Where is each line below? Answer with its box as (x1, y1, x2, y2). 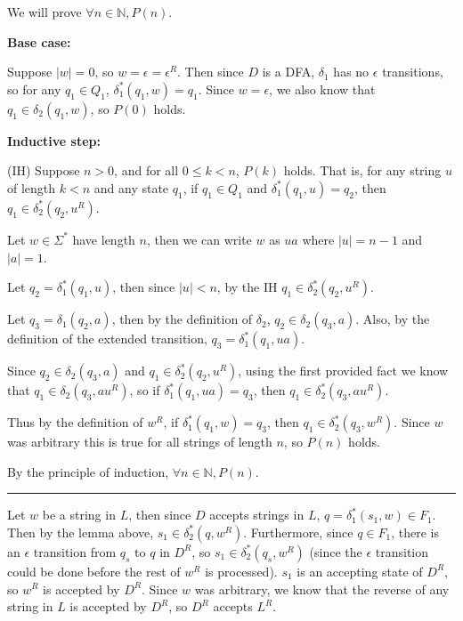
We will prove (7, 3, 82, 20)
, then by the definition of (111, 310, 253, 328)
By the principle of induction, (7, 462, 169, 480)
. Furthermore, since (243, 522, 353, 541)
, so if (129, 381, 160, 399)
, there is (391, 522, 440, 541)
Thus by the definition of (7, 413, 143, 431)
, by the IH (216, 278, 278, 296)
